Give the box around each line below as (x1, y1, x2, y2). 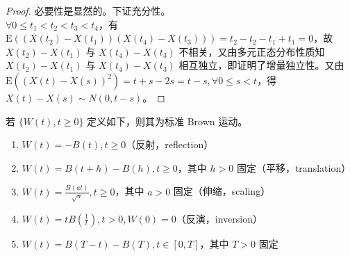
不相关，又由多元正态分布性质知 (178, 44, 325, 58)
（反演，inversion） (176, 211, 262, 225)
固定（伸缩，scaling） (173, 184, 271, 198)
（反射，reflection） (126, 137, 214, 152)
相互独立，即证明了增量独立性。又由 (178, 58, 344, 72)
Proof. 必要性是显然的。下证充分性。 (6, 3, 171, 17)
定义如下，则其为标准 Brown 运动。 (87, 113, 248, 128)
